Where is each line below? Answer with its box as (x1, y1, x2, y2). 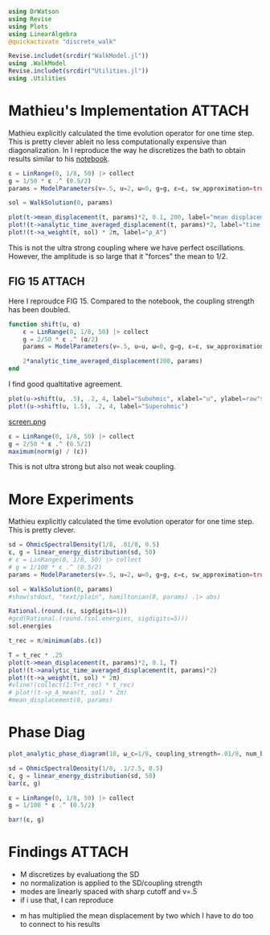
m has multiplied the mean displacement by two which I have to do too (19, 911, 254, 921)
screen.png (8, 417, 47, 426)
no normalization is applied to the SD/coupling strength (19, 878, 202, 888)
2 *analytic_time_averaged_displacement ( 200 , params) (22, 357, 203, 365)
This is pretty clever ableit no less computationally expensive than (8, 137, 227, 146)
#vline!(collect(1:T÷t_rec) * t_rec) (8, 681, 135, 690)
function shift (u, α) (8, 320, 81, 328)
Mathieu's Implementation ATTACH (8, 101, 249, 120)
